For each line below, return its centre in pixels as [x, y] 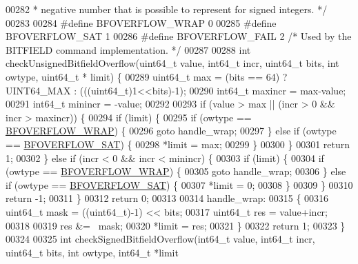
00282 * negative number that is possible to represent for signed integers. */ [167, 9]
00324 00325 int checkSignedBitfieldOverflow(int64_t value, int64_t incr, [160, 239]
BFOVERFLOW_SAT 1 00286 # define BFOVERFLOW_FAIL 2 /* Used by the [179, 36]
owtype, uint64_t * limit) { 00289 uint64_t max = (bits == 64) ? [147, 76]
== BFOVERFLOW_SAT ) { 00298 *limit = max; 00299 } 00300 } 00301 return [178, 144]
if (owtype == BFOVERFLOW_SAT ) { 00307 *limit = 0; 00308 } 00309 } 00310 [179, 184]
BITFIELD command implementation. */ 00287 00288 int [128, 49]
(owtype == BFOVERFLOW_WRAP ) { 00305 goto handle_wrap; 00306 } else [176, 171]
